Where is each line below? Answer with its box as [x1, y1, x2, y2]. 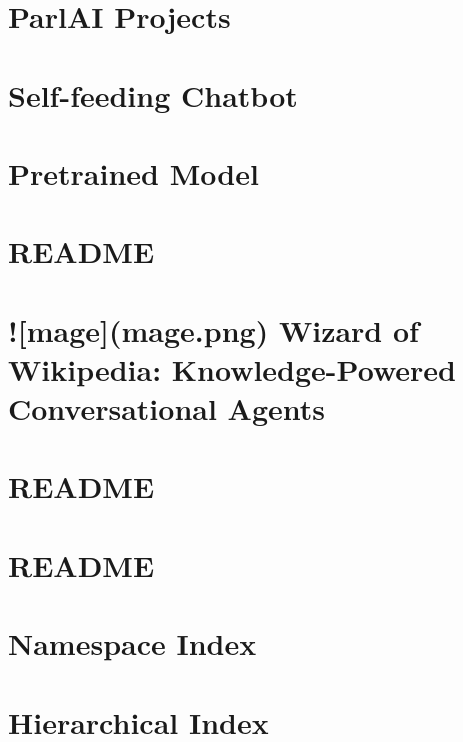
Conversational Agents [8, 388, 326, 429]
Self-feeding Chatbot [8, 74, 298, 115]
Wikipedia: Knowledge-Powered [8, 348, 456, 389]
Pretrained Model [8, 152, 259, 193]
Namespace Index [8, 623, 257, 664]
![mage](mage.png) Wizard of [8, 309, 419, 350]
